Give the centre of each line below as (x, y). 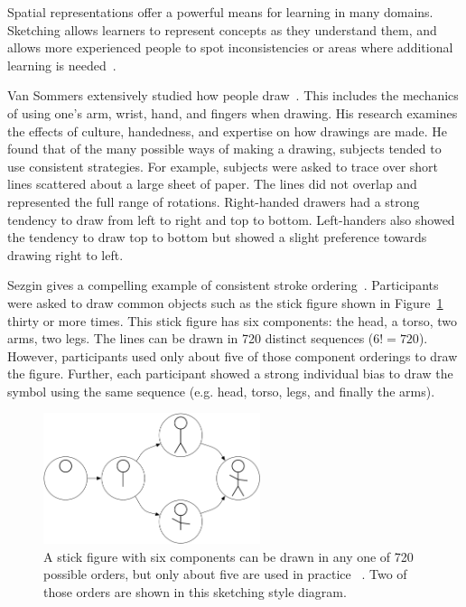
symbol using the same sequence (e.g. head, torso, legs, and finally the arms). (221, 391)
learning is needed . (62, 65)
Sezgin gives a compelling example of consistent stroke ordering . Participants (223, 285)
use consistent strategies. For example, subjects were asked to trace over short (223, 166)
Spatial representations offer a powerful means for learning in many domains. (220, 12)
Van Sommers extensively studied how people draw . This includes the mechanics (233, 95)
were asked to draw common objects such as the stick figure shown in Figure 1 (225, 302)
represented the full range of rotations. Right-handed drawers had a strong (214, 201)
